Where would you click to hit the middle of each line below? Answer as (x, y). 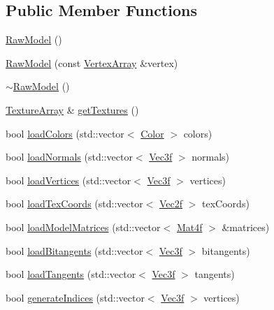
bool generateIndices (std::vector (75, 297)
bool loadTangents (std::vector (71, 274)
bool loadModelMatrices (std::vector (83, 227)
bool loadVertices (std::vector (68, 180)
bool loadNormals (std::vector (69, 157)
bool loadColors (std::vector (65, 133)
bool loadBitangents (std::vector (74, 250)
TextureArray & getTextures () (72, 109)
